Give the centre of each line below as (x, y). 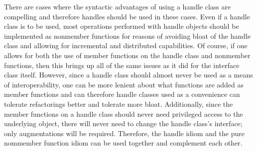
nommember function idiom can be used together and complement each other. (123, 143)
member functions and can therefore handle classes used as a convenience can (122, 94)
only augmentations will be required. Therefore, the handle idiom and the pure (124, 133)
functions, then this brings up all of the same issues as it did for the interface (122, 65)
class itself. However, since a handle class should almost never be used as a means (128, 75)
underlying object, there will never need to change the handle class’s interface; (123, 123)
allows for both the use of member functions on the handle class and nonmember (127, 55)
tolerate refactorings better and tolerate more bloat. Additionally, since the (119, 104)
